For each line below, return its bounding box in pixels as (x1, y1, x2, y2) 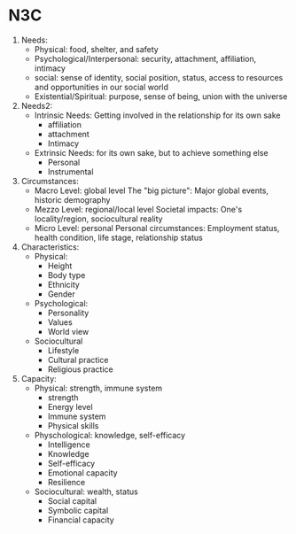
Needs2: (20, 100, 53, 111)
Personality (47, 307, 90, 318)
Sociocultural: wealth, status (34, 486, 138, 497)
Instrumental (47, 166, 94, 177)
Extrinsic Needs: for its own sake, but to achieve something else (34, 147, 269, 158)
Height (47, 260, 73, 271)
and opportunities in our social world (34, 81, 169, 92)
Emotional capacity (47, 467, 118, 478)
